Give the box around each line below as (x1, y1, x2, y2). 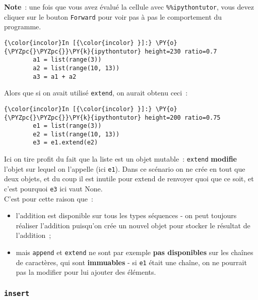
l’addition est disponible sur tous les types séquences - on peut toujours (16, 210, 237, 221)
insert (4, 289, 30, 297)
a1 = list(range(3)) (33, 56, 102, 64)
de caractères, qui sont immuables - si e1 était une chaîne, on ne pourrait (16, 257, 247, 267)
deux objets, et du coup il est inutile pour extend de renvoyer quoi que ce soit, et (4, 173, 254, 184)
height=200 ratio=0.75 (145, 114, 221, 121)
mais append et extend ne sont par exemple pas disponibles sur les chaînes (16, 247, 253, 258)
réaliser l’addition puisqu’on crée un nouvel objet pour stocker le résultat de (16, 220, 250, 230)
